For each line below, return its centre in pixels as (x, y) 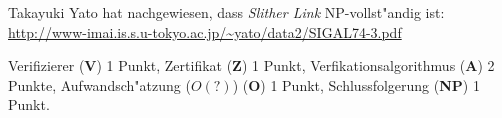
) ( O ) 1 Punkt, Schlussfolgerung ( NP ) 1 (356, 84)
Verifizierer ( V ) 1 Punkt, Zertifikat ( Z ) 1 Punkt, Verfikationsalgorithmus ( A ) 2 (251, 65)
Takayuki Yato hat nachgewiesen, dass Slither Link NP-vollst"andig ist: (226, 12)
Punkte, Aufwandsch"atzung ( (99, 84)
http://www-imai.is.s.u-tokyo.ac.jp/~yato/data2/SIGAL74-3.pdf (205, 31)
